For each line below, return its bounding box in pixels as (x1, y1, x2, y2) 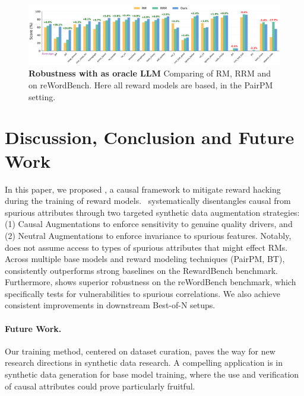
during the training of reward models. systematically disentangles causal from (5, 194, 291, 207)
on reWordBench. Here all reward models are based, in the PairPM (28, 79, 273, 91)
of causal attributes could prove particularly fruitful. (5, 379, 195, 392)
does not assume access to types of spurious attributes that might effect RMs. (5, 241, 288, 253)
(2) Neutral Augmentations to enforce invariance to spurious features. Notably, (5, 229, 292, 241)
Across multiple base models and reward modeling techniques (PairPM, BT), (5, 253, 285, 265)
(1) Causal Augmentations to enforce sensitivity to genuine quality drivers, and (5, 218, 293, 230)
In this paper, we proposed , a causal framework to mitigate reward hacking (5, 183, 281, 195)
